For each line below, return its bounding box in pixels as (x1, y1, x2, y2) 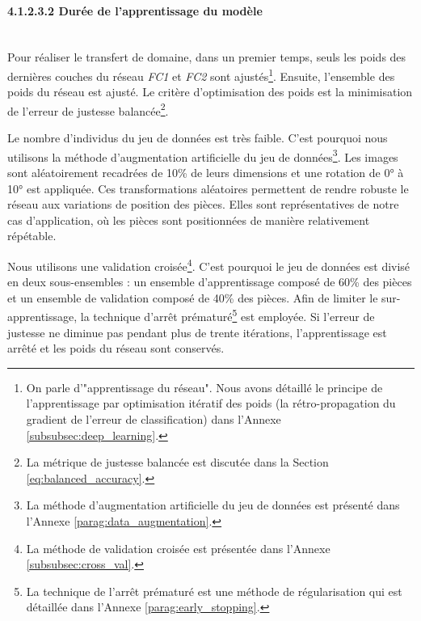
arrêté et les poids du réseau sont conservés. (7, 340, 225, 357)
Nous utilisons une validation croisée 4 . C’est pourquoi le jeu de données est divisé (7, 255, 410, 274)
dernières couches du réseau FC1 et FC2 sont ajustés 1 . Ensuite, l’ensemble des (7, 65, 395, 84)
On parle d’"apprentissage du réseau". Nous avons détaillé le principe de (26, 378, 383, 395)
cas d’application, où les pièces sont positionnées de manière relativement (7, 211, 370, 228)
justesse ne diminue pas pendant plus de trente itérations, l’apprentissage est (7, 323, 387, 340)
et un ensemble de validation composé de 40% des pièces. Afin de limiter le (7, 289, 378, 306)
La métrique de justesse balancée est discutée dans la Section (26, 454, 329, 471)
